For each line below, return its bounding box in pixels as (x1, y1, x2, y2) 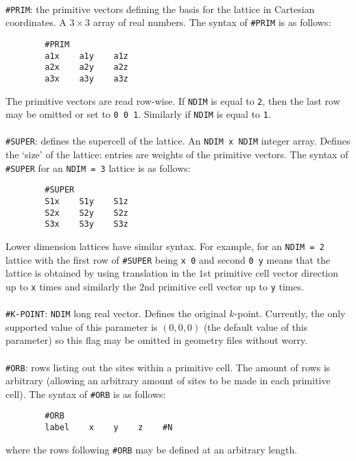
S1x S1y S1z (45, 197, 128, 206)
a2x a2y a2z (45, 62, 128, 73)
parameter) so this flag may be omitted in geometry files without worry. (5, 333, 308, 347)
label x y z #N (45, 423, 173, 433)
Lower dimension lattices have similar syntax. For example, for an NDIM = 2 (5, 238, 324, 253)
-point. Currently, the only (234, 306, 346, 321)
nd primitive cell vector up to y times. (144, 279, 305, 293)
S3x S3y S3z (45, 219, 128, 229)
